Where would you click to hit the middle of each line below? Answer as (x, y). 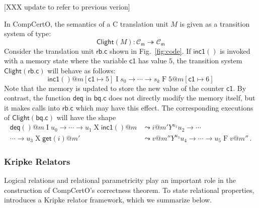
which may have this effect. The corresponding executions (164, 107)
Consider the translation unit (49, 50)
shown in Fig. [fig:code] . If (150, 50)
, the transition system (207, 61)
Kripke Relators (37, 161)
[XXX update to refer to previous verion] (67, 7)
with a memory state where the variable (66, 61)
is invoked (235, 50)
